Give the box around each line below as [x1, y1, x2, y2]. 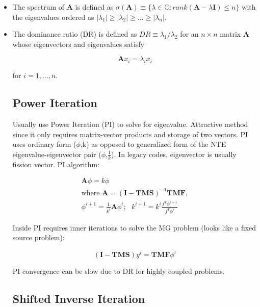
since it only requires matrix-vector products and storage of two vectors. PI [12, 129, 248, 139]
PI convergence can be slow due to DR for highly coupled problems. [12, 266, 225, 276]
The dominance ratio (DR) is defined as [12, 29, 137, 39]
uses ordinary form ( [12, 139, 76, 149]
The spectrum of [12, 2, 65, 12]
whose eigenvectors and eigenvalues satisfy [12, 38, 145, 49]
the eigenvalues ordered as [12, 11, 94, 22]
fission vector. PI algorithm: [12, 159, 100, 169]
